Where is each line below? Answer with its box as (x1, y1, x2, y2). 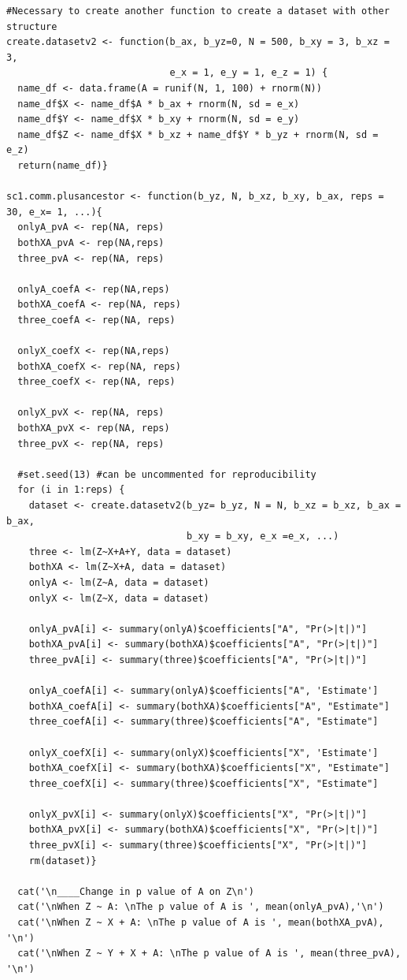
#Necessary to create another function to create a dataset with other (6, 6, 390, 17)
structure (6, 20, 57, 32)
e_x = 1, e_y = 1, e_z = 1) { (169, 67, 328, 79)
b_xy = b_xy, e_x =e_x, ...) (187, 531, 339, 542)
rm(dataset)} (28, 855, 97, 866)
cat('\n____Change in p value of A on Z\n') (17, 885, 254, 897)
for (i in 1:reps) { (17, 484, 125, 496)
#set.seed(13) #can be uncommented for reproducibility (17, 468, 316, 480)
